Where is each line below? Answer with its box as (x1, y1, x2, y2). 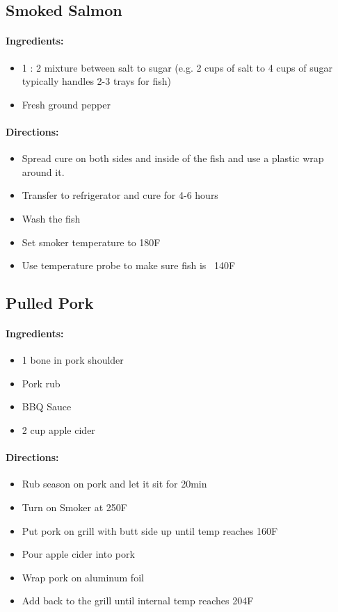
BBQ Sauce (22, 399, 72, 414)
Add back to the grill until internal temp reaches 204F (22, 593, 254, 608)
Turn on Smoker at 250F (22, 500, 127, 515)
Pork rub (22, 376, 61, 390)
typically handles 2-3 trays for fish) (22, 74, 172, 88)
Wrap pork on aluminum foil (22, 570, 144, 584)
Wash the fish (22, 211, 81, 225)
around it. (22, 164, 65, 179)
